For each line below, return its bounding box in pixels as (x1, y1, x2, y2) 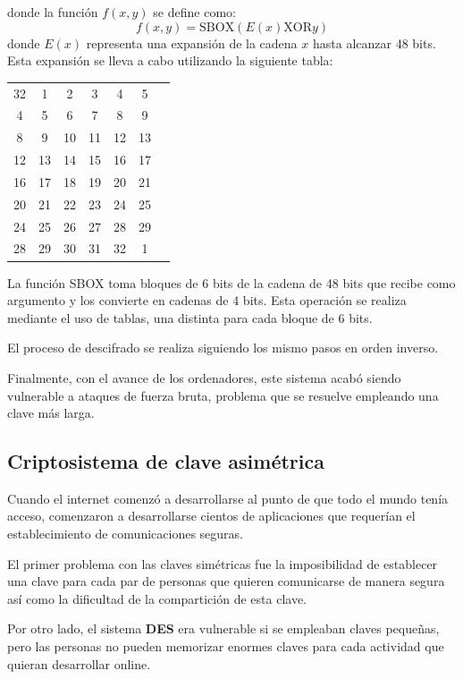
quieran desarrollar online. (7, 654, 151, 673)
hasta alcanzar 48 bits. (312, 33, 436, 52)
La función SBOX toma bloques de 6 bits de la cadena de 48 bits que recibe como (7, 273, 456, 292)
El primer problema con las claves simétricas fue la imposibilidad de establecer (7, 554, 438, 573)
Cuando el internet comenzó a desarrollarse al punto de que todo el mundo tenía (7, 488, 449, 507)
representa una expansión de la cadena (86, 33, 298, 52)
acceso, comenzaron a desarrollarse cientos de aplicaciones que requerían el (7, 506, 416, 525)
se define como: (153, 3, 236, 21)
